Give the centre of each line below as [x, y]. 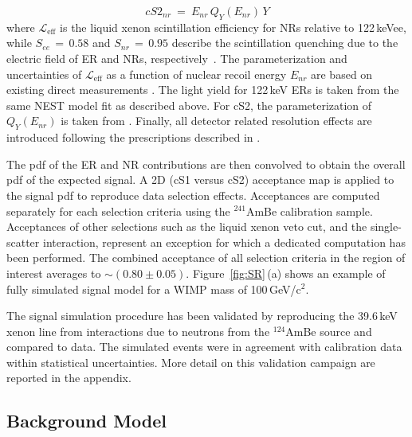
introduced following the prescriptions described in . [133, 137]
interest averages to [54, 273]
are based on [342, 74]
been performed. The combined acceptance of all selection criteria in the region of [206, 258]
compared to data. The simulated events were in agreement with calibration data [204, 347]
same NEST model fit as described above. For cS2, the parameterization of [189, 105]
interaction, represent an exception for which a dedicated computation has [224, 242]
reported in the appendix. [69, 378]
